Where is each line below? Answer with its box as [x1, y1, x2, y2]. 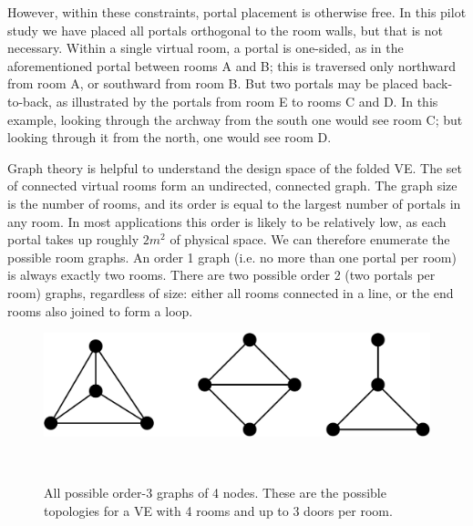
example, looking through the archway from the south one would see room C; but [7, 109, 463, 129]
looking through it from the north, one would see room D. [7, 128, 332, 147]
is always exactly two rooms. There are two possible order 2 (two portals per [7, 265, 436, 284]
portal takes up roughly [7, 230, 139, 249]
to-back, [7, 91, 52, 110]
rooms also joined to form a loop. [7, 301, 193, 320]
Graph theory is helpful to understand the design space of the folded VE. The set [7, 158, 462, 177]
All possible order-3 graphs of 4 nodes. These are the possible [44, 483, 386, 502]
